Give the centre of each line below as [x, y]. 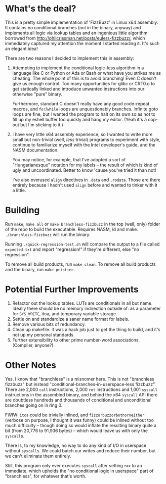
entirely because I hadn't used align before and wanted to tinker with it [85, 185]
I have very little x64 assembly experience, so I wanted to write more [82, 134]
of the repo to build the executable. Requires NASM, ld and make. [72, 229]
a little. [19, 190]
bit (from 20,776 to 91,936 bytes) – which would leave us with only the [77, 431]
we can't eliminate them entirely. [38, 456]
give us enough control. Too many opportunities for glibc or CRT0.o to [83, 83]
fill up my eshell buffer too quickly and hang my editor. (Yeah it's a [80, 119]
